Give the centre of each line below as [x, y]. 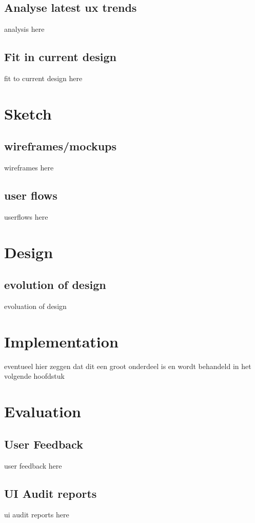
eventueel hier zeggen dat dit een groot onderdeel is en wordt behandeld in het [128, 366]
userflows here [26, 216]
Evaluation [43, 411]
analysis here [24, 29]
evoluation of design [35, 306]
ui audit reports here [37, 515]
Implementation [61, 341]
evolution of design [55, 285]
